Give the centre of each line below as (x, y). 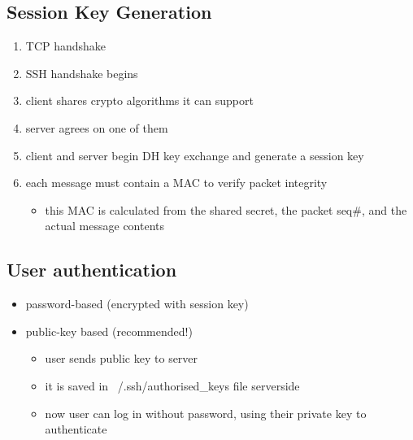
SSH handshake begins (82, 73)
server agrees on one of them (97, 127)
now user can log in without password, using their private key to (206, 413)
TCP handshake (66, 46)
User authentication (92, 270)
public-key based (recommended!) (109, 331)
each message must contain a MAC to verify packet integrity (176, 183)
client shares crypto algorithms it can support (139, 100)
